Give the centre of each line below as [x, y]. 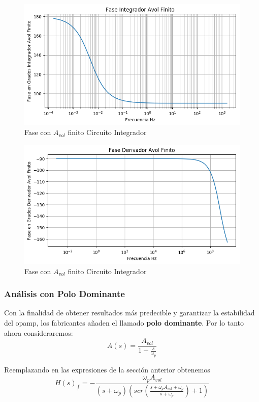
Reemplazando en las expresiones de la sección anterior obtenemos [107, 369]
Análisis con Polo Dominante [64, 294]
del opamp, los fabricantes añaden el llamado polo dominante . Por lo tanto [124, 323]
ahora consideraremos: [39, 332]
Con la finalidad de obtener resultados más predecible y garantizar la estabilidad [129, 313]
